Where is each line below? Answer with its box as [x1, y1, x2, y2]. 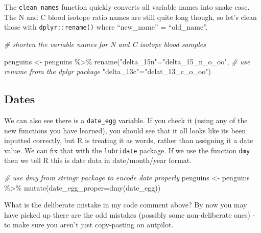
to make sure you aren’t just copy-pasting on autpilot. [4, 219, 174, 230]
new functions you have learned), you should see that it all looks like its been [4, 125, 246, 135]
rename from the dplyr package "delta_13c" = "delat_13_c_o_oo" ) [4, 66, 211, 77]
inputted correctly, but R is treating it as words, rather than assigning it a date [4, 135, 253, 146]
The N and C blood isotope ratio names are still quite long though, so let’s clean [4, 11, 257, 22]
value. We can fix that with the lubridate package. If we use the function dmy [4, 145, 250, 155]
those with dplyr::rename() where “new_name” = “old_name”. [4, 21, 208, 32]
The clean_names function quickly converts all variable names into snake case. [4, 2, 250, 12]
